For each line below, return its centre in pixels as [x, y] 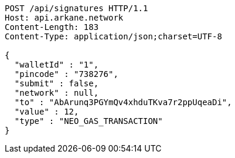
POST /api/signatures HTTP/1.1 [76, 8]
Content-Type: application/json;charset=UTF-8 [113, 36]
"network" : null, [57, 93]
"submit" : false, [57, 83]
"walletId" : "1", [57, 65]
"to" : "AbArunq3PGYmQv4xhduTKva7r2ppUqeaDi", [123, 102]
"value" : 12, [47, 112]
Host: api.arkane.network [64, 18]
